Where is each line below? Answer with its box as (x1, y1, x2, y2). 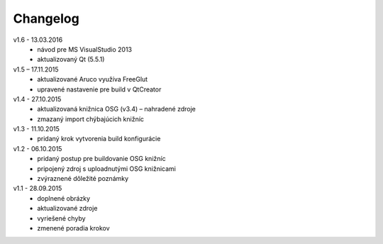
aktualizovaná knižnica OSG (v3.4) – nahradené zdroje (37, 105, 196, 113)
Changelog (13, 11, 79, 26)
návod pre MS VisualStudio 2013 (37, 45, 133, 53)
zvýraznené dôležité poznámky (37, 174, 129, 183)
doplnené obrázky (37, 194, 91, 202)
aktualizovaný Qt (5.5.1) (37, 55, 105, 64)
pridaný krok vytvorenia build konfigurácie (37, 135, 161, 143)
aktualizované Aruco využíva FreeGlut (37, 75, 148, 84)
